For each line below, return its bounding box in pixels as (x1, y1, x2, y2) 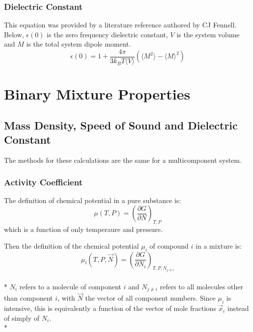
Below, (4, 29, 24, 39)
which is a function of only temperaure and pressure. (4, 224, 163, 234)
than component (4, 293, 53, 303)
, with (57, 293, 75, 303)
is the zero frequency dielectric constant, (47, 29, 168, 39)
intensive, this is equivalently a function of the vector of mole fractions (4, 303, 216, 313)
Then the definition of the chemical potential (4, 240, 139, 251)
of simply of (4, 312, 40, 323)
